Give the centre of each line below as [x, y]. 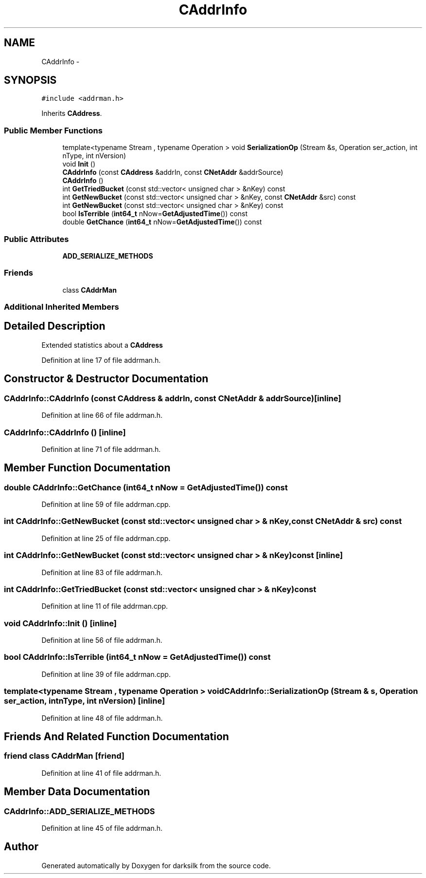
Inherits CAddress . [72, 113]
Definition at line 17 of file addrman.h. [101, 360]
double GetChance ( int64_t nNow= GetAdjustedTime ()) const [162, 222]
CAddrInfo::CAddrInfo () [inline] [65, 432]
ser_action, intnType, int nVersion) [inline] [85, 701]
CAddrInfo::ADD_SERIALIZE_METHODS [80, 811]
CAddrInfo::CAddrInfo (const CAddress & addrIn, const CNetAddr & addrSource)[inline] [173, 398]
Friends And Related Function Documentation [116, 737]
